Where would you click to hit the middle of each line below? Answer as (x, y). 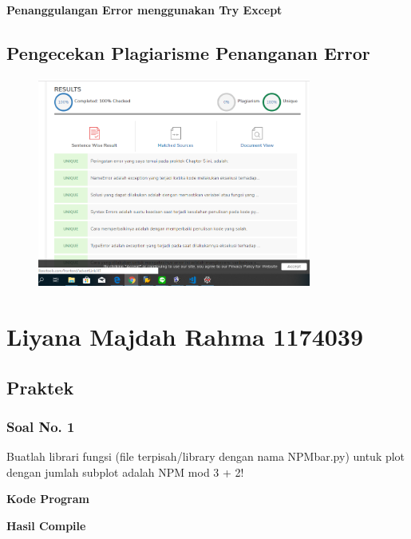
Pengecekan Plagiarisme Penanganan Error (188, 52)
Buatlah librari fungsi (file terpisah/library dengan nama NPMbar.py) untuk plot (206, 456)
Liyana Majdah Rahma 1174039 (185, 337)
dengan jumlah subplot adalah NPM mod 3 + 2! (125, 472)
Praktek (40, 387)
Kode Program (48, 499)
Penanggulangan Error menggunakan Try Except (144, 10)
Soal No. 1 (41, 426)
